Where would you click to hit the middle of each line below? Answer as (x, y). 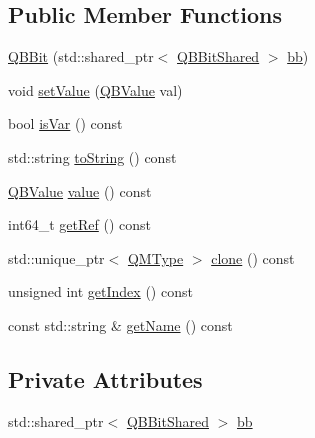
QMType (155, 257)
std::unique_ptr (56, 257)
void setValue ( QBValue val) (95, 89)
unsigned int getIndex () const (100, 291)
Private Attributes (105, 378)
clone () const (253, 257)
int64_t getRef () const (79, 224)
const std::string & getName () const (120, 324)
